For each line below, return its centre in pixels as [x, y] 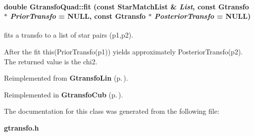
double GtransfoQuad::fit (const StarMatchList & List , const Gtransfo [127, 6]
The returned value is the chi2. [51, 61]
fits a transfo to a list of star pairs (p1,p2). [69, 35]
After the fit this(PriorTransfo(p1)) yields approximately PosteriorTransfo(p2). [124, 51]
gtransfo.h [22, 127]
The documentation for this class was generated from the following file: [112, 111]
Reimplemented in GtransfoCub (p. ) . [64, 94]
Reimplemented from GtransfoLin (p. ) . [66, 78]
